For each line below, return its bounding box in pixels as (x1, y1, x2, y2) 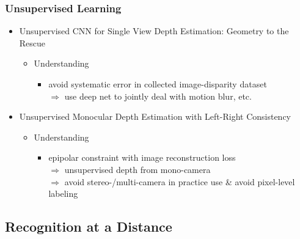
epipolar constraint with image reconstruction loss (48, 151, 236, 164)
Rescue (19, 36, 46, 49)
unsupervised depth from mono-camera (64, 163, 211, 175)
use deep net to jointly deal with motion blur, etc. (64, 89, 252, 102)
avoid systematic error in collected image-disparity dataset (48, 78, 267, 90)
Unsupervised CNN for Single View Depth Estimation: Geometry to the (19, 24, 289, 37)
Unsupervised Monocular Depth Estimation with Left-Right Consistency (19, 110, 291, 123)
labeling (48, 187, 78, 200)
